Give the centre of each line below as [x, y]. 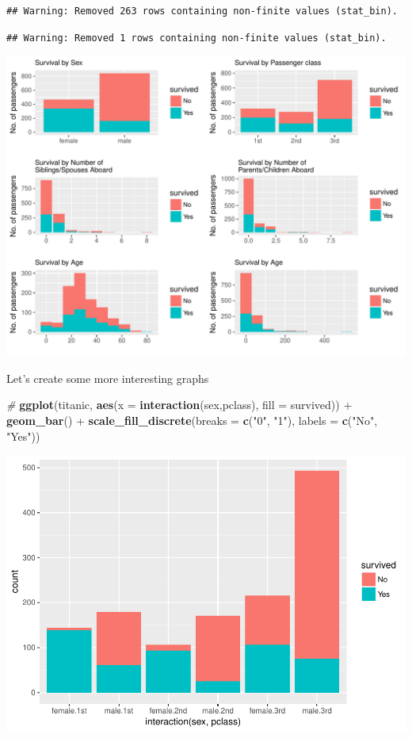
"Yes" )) [23, 436]
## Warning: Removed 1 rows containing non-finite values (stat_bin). [196, 38]
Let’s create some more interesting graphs [108, 378]
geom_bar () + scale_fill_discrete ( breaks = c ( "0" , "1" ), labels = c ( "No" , [192, 420]
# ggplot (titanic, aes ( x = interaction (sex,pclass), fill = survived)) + [179, 405]
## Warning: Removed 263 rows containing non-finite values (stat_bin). [202, 11]
